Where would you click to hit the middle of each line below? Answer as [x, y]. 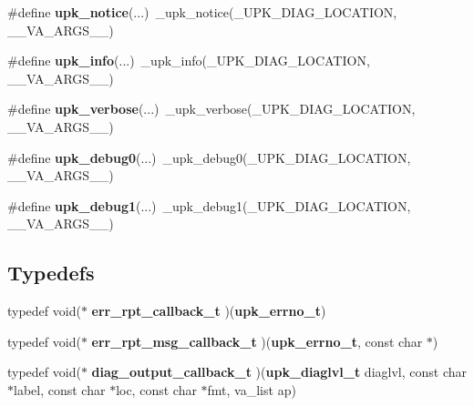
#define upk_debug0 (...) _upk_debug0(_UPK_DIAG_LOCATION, [209, 157]
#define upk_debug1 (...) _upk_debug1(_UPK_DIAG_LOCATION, [209, 205]
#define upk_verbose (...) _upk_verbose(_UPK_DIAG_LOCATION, [211, 109]
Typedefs [51, 273]
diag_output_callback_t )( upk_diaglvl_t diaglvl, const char [279, 372]
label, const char [60, 389]
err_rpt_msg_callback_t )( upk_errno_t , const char [257, 341]
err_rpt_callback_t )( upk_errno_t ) [209, 311]
